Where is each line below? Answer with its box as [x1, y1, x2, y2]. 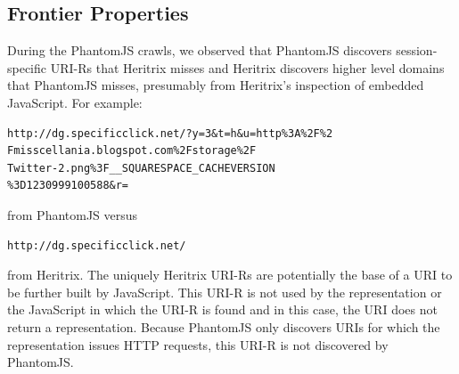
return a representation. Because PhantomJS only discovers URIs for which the [7, 317, 440, 336]
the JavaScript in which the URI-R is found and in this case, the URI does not [7, 300, 438, 319]
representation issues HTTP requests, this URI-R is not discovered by [7, 335, 389, 354]
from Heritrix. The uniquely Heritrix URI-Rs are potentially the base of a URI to [7, 265, 453, 284]
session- [396, 41, 438, 60]
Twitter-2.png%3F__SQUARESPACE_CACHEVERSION [7, 161, 275, 175]
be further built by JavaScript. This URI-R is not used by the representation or [7, 282, 442, 301]
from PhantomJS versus [7, 205, 138, 224]
